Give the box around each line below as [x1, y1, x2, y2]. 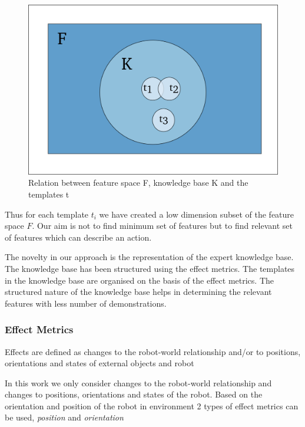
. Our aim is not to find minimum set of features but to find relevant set [32, 219, 293, 232]
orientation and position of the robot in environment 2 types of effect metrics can [5, 399, 299, 412]
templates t [28, 188, 69, 200]
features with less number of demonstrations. [5, 297, 167, 309]
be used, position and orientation [5, 411, 124, 423]
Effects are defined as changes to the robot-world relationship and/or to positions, [5, 345, 301, 357]
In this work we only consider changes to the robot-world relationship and [5, 376, 272, 389]
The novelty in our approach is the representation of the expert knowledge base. [5, 251, 294, 263]
